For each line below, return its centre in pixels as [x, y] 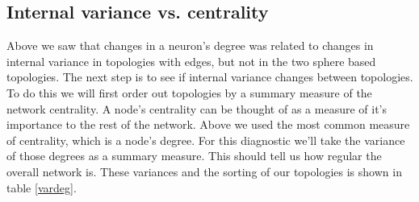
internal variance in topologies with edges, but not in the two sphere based [191, 61]
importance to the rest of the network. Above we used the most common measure [208, 124]
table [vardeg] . [42, 187]
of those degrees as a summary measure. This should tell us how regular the [194, 156]
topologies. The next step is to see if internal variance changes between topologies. [210, 77]
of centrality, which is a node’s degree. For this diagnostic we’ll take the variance [206, 140]
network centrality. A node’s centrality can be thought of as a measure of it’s [197, 108]
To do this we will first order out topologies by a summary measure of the [189, 92]
